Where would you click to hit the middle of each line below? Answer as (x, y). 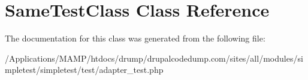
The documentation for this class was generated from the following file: (135, 38)
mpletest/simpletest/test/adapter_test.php (84, 70)
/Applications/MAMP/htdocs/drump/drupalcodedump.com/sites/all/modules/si (154, 58)
